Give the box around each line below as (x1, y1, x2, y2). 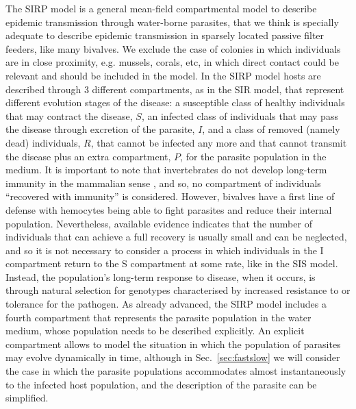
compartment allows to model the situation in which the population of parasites (5, 336, 341, 351)
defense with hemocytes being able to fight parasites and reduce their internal (5, 202, 332, 216)
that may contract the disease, (5, 108, 133, 123)
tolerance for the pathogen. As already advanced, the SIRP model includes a (5, 297, 327, 311)
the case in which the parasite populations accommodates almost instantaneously (5, 364, 346, 378)
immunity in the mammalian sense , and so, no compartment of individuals (5, 175, 321, 190)
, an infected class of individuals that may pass (141, 108, 338, 123)
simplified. (5, 391, 49, 405)
